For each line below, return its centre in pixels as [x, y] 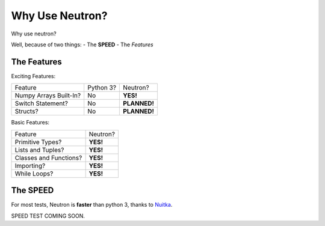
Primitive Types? [38, 142]
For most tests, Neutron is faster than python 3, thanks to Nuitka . [92, 205]
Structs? [26, 111]
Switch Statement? [42, 103]
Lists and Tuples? [39, 150]
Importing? [30, 165]
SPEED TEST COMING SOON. [48, 216]
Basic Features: [30, 123]
